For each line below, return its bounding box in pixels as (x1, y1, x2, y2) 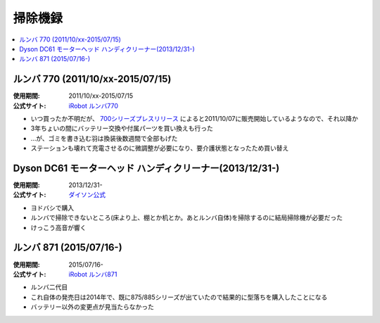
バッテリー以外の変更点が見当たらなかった (30, 303, 154, 311)
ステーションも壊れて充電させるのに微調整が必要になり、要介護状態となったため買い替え (30, 144, 289, 153)
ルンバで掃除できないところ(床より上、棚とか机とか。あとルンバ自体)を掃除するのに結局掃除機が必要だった (30, 213, 343, 222)
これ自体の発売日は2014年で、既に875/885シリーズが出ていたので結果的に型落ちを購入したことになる (30, 293, 328, 301)
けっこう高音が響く (30, 223, 87, 232)
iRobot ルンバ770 (68, 101, 119, 110)
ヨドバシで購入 (30, 203, 74, 212)
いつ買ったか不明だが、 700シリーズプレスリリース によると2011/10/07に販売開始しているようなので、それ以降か (30, 115, 359, 123)
